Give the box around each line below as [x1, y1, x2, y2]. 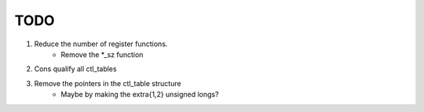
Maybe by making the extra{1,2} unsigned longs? [60, 90, 219, 99]
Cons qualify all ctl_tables [34, 64, 117, 74]
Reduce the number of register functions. [34, 39, 168, 49]
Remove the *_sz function [60, 49, 144, 59]
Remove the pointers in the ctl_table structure [34, 78, 181, 88]
